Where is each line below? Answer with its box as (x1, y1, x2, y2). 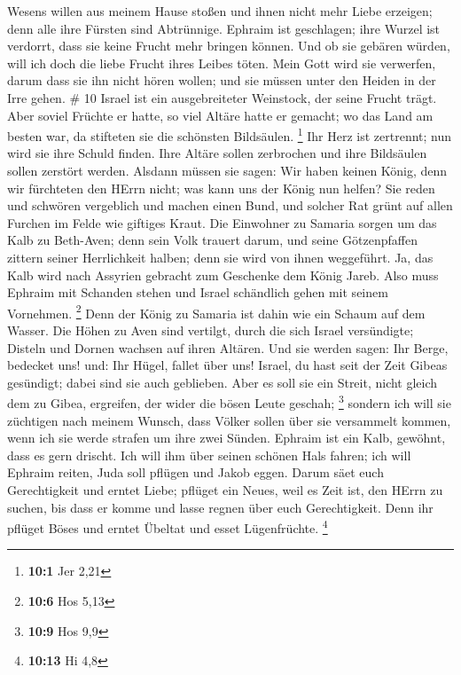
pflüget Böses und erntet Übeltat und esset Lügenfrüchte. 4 (7, 516, 328, 537)
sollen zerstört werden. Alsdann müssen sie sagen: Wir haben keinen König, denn (7, 161, 448, 179)
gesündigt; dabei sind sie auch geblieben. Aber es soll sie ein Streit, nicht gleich (7, 373, 438, 391)
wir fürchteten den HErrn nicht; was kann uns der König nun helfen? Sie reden (7, 178, 435, 197)
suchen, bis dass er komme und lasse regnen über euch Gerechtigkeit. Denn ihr (7, 498, 434, 516)
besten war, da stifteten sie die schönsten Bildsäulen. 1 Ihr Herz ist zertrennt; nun (7, 124, 452, 145)
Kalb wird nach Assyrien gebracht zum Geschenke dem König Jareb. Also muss (7, 265, 439, 284)
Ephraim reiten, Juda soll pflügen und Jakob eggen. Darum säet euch (7, 463, 384, 482)
